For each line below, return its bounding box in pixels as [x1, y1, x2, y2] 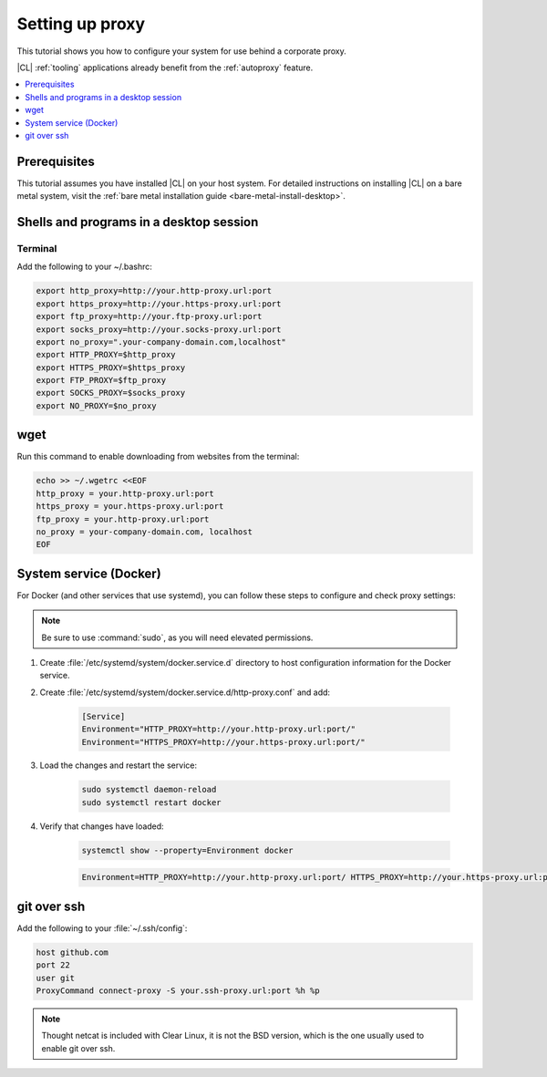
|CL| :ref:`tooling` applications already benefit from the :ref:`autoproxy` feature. [16, 62, 314, 73]
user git [36, 972, 76, 983]
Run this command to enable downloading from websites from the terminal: [16, 451, 300, 462]
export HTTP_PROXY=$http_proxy [36, 349, 177, 360]
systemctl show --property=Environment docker [81, 844, 294, 855]
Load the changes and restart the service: [39, 760, 198, 771]
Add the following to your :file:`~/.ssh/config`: [16, 922, 188, 934]
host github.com [36, 947, 109, 958]
